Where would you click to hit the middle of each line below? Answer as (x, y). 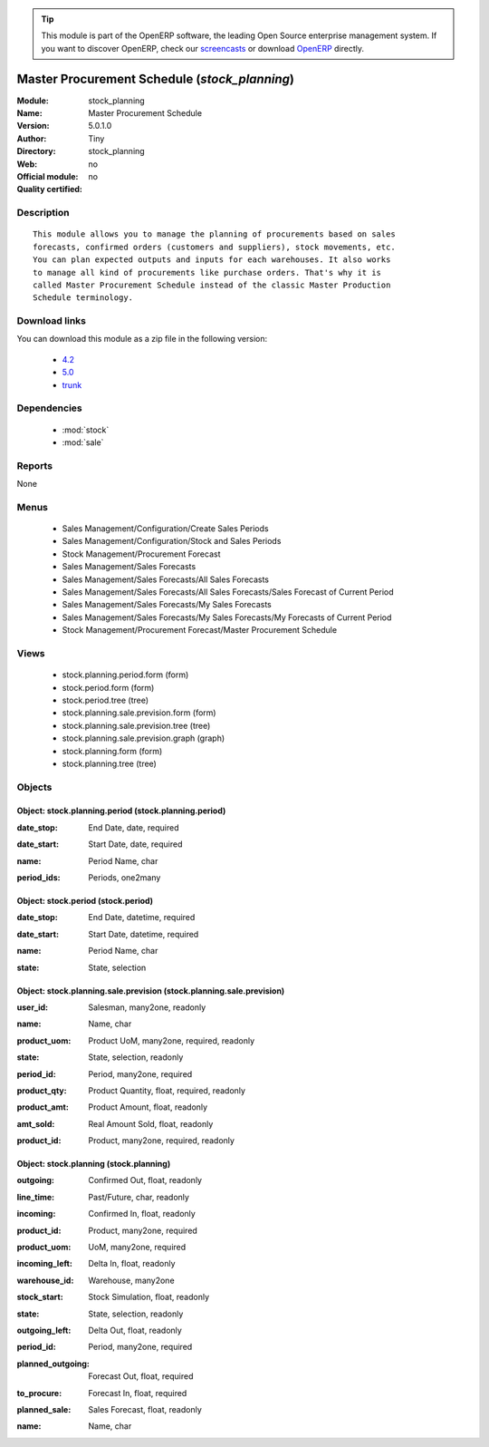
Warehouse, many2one (132, 1280)
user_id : (33, 1007)
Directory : (36, 151)
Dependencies (50, 408)
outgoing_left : (44, 1330)
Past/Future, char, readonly (139, 1197)
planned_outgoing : (53, 1364)
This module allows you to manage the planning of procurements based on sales (214, 234)
